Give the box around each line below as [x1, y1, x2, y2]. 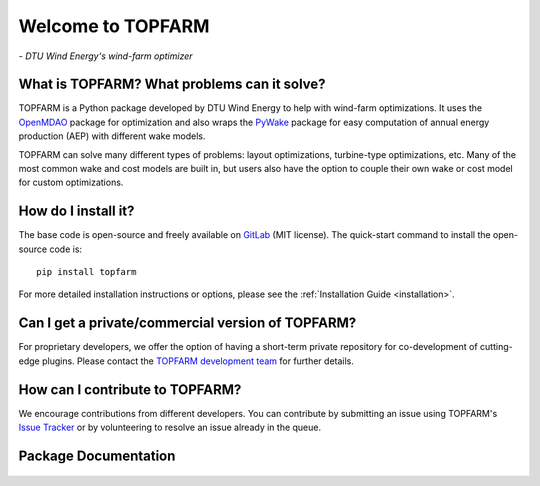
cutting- [480, 341, 514, 353]
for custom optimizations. [18, 176, 124, 189]
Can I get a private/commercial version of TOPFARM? [18, 315, 357, 332]
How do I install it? [18, 203, 135, 220]
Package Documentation [18, 447, 176, 464]
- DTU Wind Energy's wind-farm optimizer [18, 50, 193, 62]
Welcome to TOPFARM [18, 15, 210, 37]
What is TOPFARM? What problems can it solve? [18, 76, 326, 93]
